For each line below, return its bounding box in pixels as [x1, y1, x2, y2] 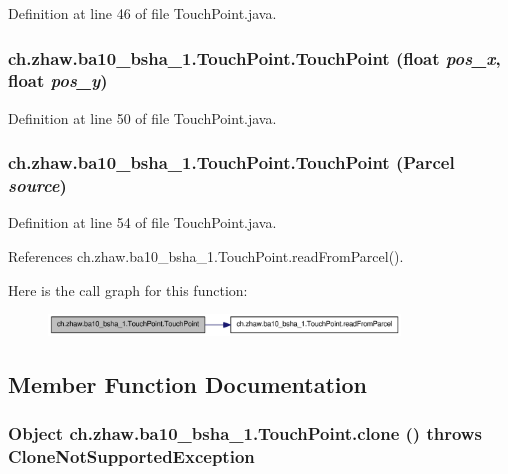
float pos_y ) [8, 68, 108, 93]
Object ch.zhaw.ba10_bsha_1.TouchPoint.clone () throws [8, 420, 482, 445]
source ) [8, 173, 67, 198]
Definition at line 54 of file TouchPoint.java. [8, 212, 277, 233]
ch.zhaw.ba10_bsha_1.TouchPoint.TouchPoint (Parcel [8, 150, 455, 175]
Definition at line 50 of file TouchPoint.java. [8, 107, 277, 128]
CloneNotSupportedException [8, 443, 255, 468]
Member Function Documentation [8, 368, 368, 399]
